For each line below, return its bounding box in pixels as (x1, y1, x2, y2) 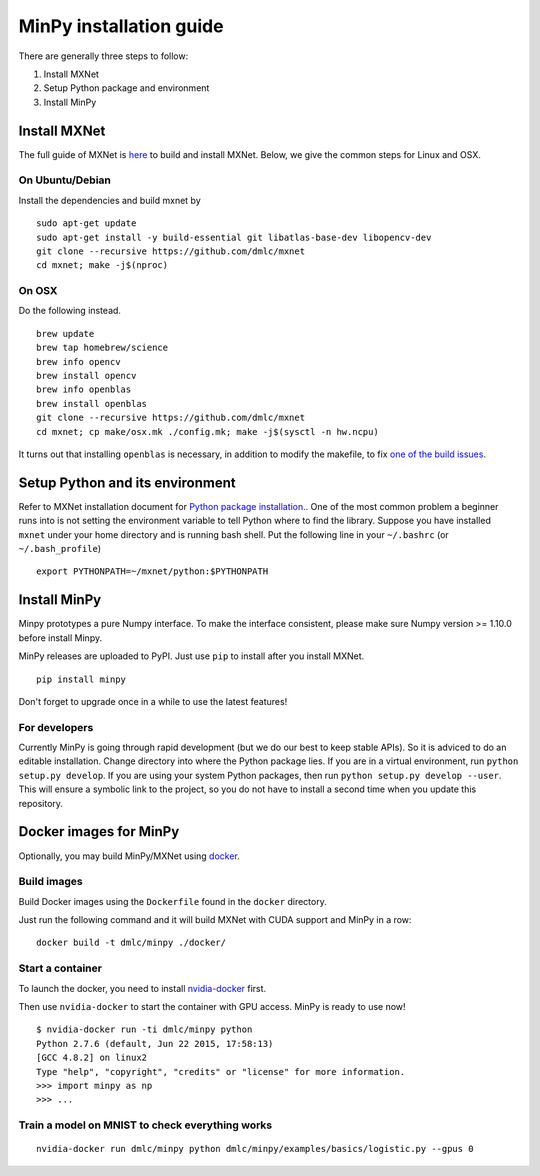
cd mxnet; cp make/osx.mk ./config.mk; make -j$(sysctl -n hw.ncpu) (36, 426, 379, 437)
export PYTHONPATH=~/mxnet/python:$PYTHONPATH (36, 566, 269, 577)
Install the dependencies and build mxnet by (18, 194, 202, 206)
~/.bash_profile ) (18, 543, 102, 555)
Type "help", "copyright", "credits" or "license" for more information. (36, 1066, 406, 1077)
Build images (18, 875, 84, 889)
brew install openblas (36, 398, 148, 409)
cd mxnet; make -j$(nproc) (36, 260, 169, 271)
